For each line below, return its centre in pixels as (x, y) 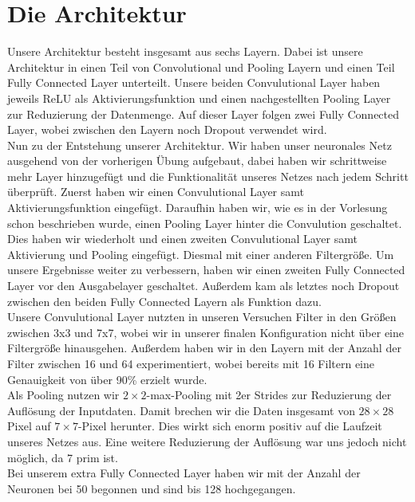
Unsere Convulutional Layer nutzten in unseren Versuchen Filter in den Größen (202, 317)
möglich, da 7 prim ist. (63, 457)
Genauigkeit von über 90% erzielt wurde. (107, 379)
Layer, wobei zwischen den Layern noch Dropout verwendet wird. (167, 129)
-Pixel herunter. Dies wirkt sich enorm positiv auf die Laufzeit (230, 426)
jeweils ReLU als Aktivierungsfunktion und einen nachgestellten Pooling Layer (199, 98)
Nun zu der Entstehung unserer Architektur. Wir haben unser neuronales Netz (200, 145)
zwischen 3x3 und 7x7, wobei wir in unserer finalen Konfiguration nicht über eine (206, 332)
